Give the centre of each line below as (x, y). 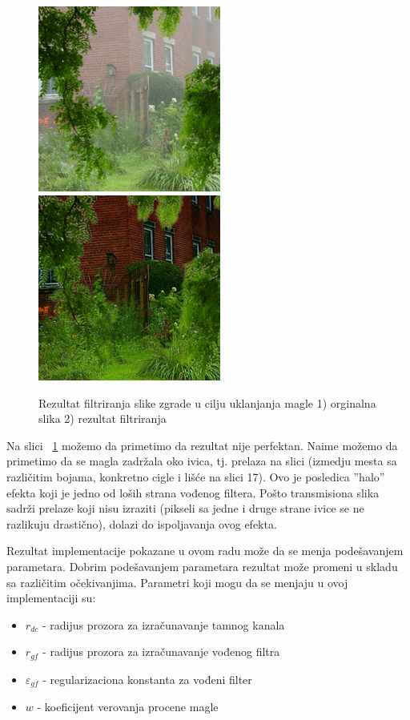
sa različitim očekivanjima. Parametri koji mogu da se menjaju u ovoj (177, 582)
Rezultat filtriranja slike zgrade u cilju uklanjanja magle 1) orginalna (207, 402)
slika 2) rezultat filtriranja (102, 418)
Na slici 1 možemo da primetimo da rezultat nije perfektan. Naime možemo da (202, 445)
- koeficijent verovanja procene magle (128, 707)
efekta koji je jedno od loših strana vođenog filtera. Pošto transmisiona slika (193, 492)
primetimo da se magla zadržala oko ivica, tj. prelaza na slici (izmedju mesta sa (202, 461)
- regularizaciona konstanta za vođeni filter (147, 679)
